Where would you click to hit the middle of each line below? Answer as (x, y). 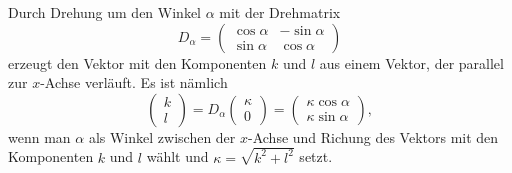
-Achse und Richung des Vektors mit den (373, 136)
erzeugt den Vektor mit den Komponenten (137, 62)
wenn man (39, 136)
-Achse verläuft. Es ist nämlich (134, 82)
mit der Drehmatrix (280, 12)
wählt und (177, 156)
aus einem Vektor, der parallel (411, 62)
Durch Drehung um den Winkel (104, 12)
